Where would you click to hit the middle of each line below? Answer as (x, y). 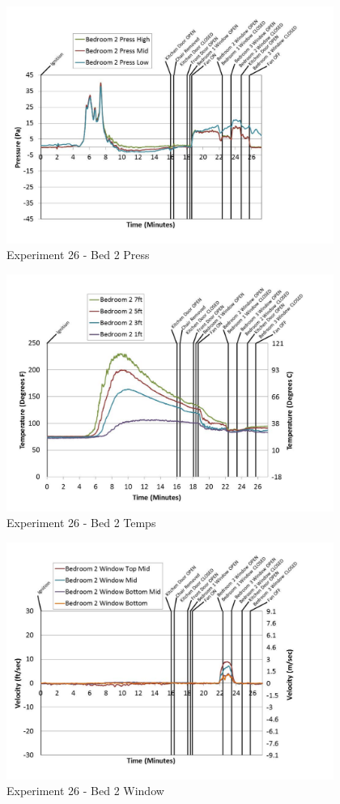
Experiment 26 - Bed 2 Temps (81, 523)
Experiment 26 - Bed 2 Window (85, 791)
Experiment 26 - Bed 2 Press (78, 255)
